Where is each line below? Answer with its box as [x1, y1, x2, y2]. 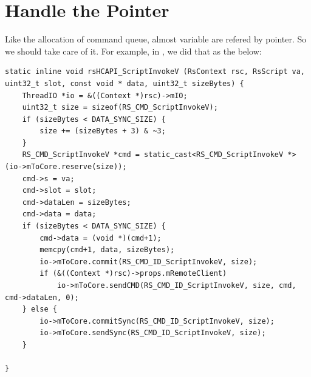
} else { [22, 305, 57, 314]
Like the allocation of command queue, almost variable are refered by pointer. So [5, 33, 307, 45]
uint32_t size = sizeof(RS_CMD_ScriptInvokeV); [22, 103, 218, 112]
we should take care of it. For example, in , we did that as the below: [5, 44, 262, 57]
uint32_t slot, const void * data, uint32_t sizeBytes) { [5, 79, 244, 88]
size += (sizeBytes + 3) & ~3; [39, 127, 166, 136]
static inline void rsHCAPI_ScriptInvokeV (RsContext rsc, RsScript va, [5, 67, 305, 76]
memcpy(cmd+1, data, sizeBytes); [39, 245, 175, 255]
